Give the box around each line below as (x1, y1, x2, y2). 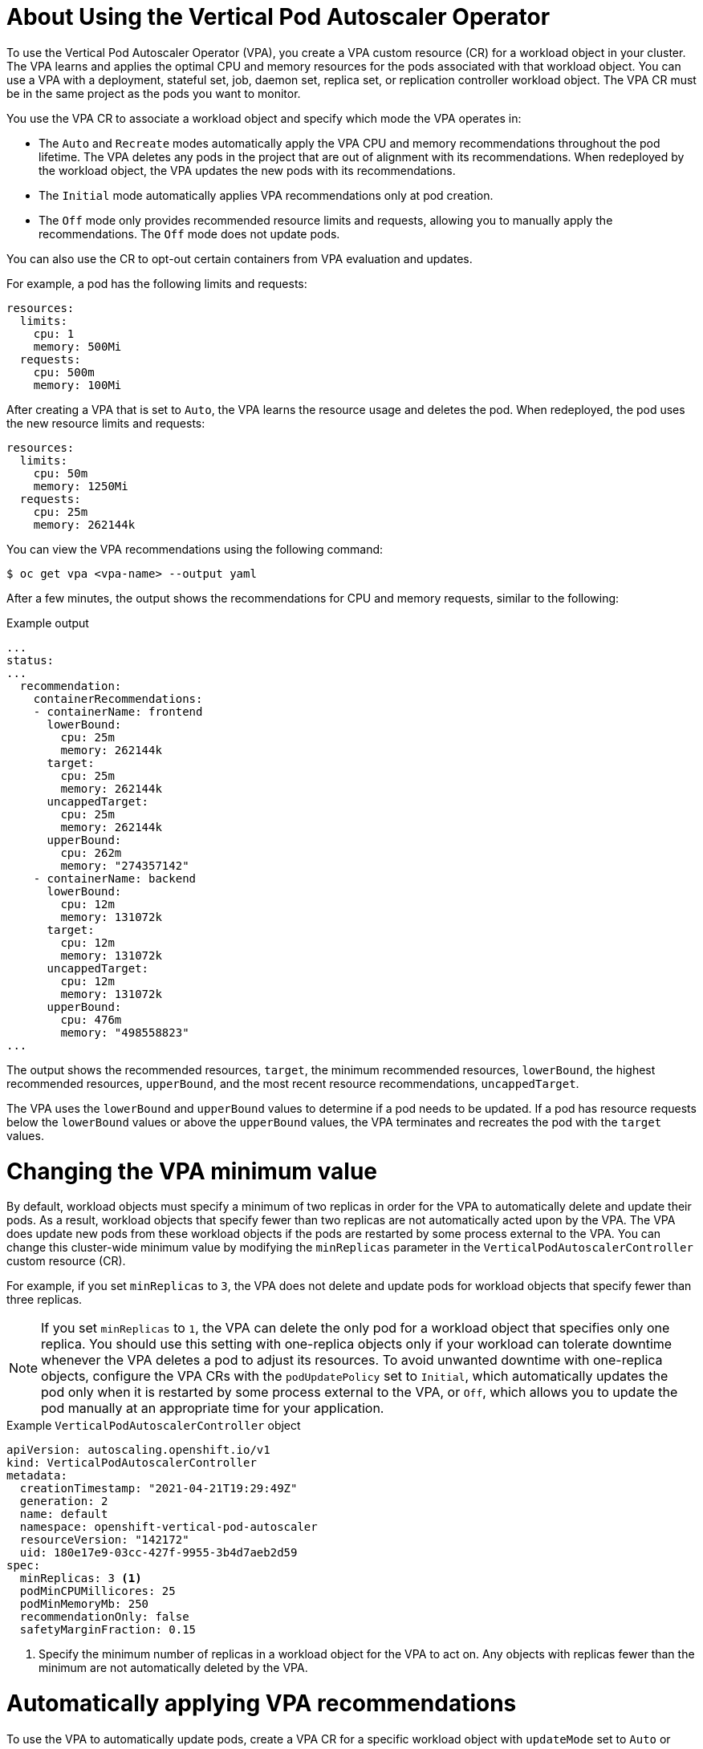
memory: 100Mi (33, 378, 122, 392)
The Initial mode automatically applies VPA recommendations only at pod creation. (39, 188, 494, 202)
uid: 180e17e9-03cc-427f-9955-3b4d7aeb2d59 (19, 1546, 298, 1560)
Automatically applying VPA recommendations (6, 1690, 517, 1717)
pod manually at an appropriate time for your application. (41, 1400, 384, 1417)
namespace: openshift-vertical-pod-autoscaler (19, 1520, 318, 1534)
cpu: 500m (33, 365, 95, 379)
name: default (19, 1508, 108, 1521)
